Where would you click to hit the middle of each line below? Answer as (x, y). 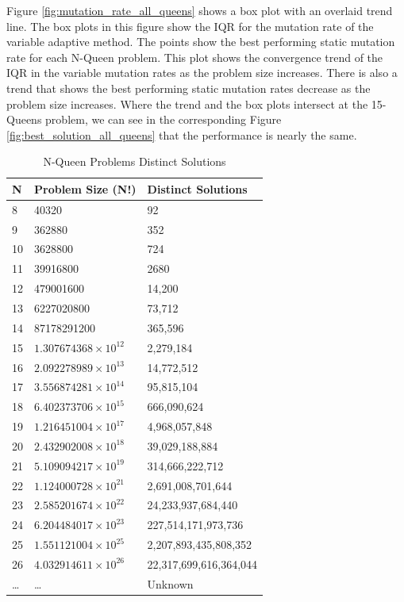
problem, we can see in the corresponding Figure (164, 119)
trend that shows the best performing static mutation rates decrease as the (189, 88)
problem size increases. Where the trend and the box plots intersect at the (187, 104)
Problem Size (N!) (85, 188)
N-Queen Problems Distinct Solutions (135, 161)
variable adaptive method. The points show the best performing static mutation (201, 42)
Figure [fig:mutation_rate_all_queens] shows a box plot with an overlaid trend (200, 10)
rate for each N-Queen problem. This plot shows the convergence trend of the (195, 57)
